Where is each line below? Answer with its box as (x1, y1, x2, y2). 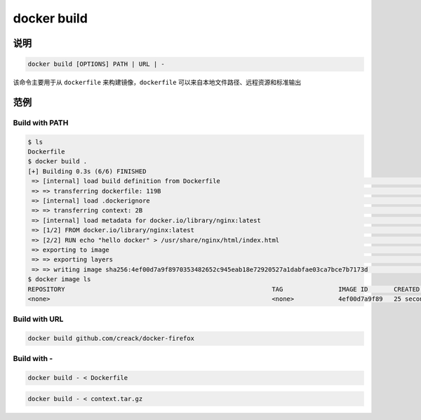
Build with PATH (13, 118, 69, 128)
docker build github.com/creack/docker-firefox (27, 334, 194, 343)
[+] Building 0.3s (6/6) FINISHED (27, 167, 147, 175)
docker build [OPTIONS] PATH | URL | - (27, 60, 165, 68)
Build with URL (13, 314, 64, 324)
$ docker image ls (27, 276, 91, 283)
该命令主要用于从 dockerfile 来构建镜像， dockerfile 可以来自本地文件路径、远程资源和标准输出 (13, 78, 302, 87)
